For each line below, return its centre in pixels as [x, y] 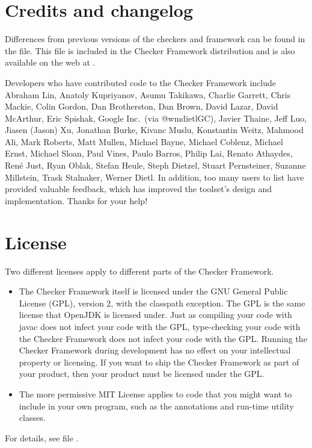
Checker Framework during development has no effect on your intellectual [155, 350]
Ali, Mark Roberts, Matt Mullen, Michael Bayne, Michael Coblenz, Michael [144, 141]
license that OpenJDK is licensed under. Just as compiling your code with [155, 315]
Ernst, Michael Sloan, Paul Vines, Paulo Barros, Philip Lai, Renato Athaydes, [149, 153]
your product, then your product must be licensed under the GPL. [142, 374]
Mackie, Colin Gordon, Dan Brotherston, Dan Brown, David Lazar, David [142, 106]
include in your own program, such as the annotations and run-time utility [156, 406]
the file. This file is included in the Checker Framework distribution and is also [150, 50]
